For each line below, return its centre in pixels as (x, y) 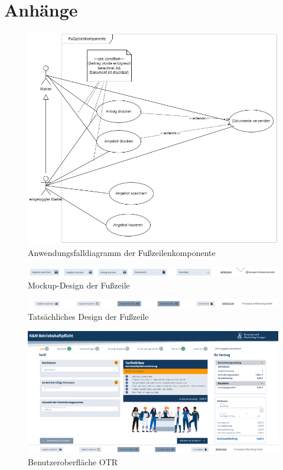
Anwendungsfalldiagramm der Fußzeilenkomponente (122, 253)
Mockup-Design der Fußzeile (79, 285)
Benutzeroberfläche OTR (73, 461)
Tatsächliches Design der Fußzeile (88, 316)
